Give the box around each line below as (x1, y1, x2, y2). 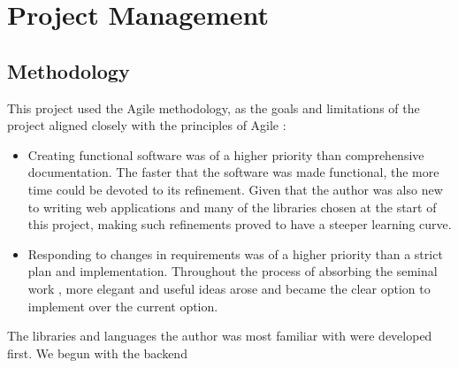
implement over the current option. (27, 296, 218, 315)
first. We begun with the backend (7, 343, 187, 362)
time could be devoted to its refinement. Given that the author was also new (27, 180, 443, 198)
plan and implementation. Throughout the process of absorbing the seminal (27, 262, 438, 280)
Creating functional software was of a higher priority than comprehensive (27, 145, 424, 164)
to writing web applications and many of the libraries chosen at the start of (27, 197, 437, 216)
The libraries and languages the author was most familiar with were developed (7, 326, 432, 345)
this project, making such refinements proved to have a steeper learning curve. (27, 215, 452, 234)
